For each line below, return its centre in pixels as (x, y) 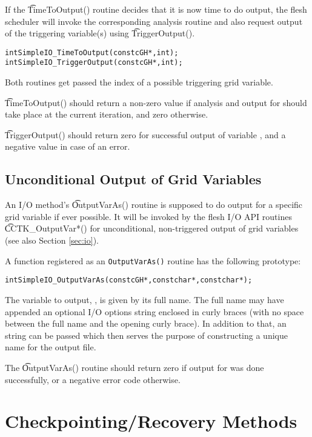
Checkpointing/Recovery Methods (151, 421)
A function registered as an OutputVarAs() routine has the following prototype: (153, 260)
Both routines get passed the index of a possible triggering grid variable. (139, 82)
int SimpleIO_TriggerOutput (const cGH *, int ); (94, 63)
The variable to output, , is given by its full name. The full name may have (144, 299)
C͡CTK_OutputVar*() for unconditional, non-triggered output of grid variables (152, 228)
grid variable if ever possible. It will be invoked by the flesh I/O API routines (148, 216)
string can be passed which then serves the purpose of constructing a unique (146, 335)
